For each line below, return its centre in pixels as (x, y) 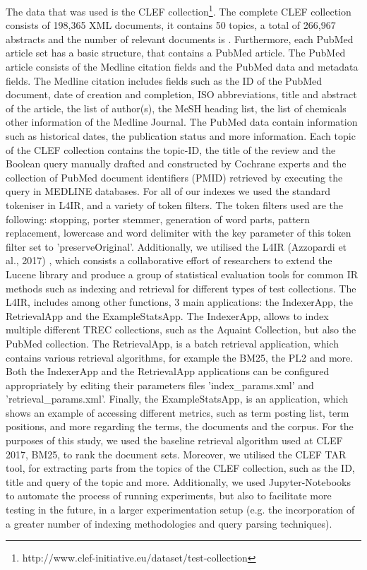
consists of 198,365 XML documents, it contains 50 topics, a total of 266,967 (171, 25)
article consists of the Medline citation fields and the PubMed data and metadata (182, 67)
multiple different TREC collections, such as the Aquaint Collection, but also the (181, 329)
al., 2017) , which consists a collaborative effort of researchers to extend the (169, 260)
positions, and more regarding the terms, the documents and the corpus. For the (180, 426)
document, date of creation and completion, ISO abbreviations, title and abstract (181, 94)
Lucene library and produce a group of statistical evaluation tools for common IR (182, 274)
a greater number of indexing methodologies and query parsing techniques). (169, 523)
